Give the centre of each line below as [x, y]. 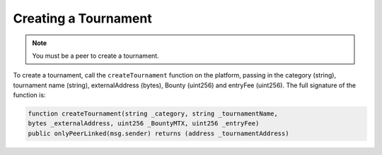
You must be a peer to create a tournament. [95, 56]
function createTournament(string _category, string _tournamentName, [153, 114]
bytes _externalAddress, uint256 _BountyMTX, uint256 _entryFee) [144, 124]
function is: [29, 95]
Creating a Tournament [82, 18]
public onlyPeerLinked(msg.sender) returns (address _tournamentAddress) [158, 133]
